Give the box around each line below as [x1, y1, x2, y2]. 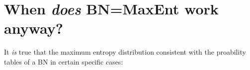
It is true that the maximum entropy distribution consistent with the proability [4, 47, 246, 57]
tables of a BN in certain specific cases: [4, 56, 123, 67]
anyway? [4, 18, 63, 38]
